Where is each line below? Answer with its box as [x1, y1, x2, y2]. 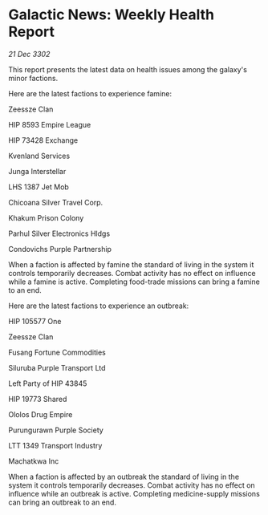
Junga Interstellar [8, 166, 67, 176]
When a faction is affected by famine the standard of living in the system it [8, 259, 254, 270]
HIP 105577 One [8, 316, 62, 326]
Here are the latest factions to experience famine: [8, 88, 173, 98]
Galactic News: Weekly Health [8, 6, 215, 24]
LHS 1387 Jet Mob [8, 182, 70, 192]
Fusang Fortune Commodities [8, 347, 106, 357]
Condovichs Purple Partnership [8, 244, 112, 253]
